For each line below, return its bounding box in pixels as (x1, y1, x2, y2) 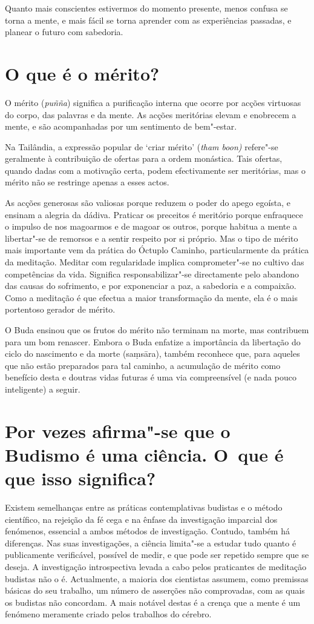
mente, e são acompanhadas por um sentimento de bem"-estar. (5, 120, 237, 133)
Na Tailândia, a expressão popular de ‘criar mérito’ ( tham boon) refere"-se (5, 140, 278, 153)
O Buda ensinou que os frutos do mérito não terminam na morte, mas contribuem (5, 324, 309, 336)
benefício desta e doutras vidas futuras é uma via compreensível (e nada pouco (5, 371, 296, 383)
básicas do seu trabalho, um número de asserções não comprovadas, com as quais (5, 584, 305, 597)
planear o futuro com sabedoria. (5, 25, 123, 38)
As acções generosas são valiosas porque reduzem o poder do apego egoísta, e (5, 196, 291, 209)
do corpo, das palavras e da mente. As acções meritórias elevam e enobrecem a (5, 108, 296, 121)
